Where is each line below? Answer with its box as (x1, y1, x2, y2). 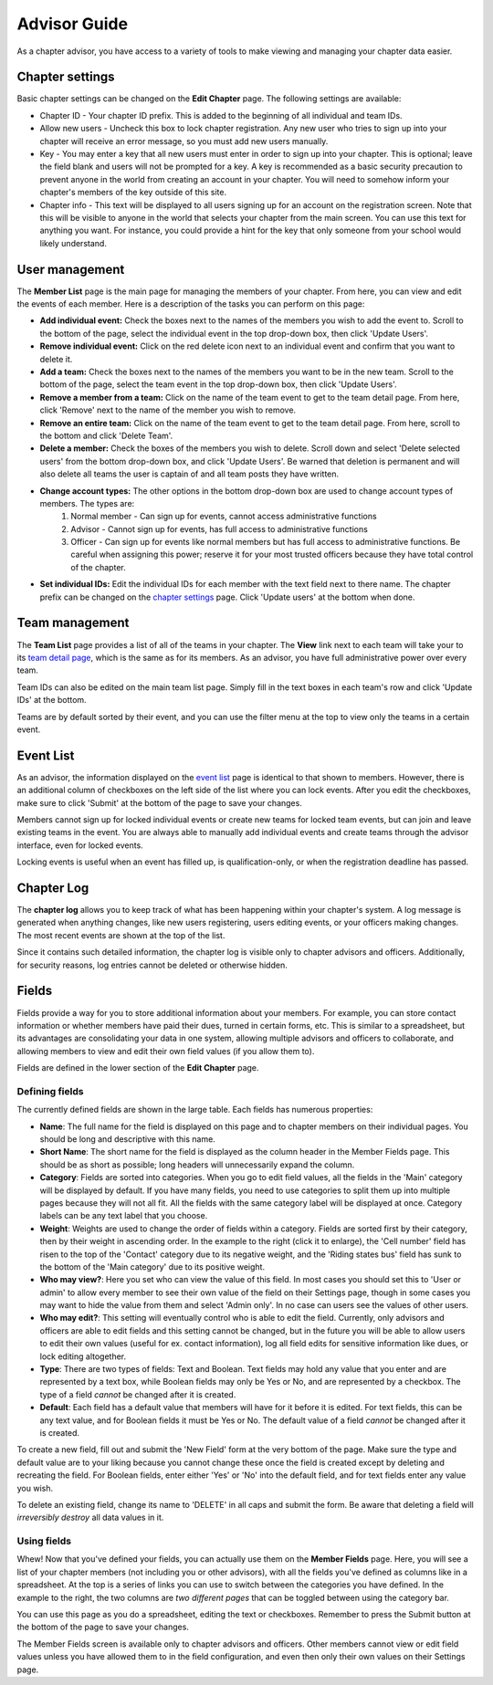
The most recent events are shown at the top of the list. (16, 929, 226, 940)
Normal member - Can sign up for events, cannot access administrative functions (70, 511, 378, 522)
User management (16, 261, 125, 277)
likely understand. (39, 237, 107, 248)
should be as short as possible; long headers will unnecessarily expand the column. (39, 1159, 355, 1170)
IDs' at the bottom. (16, 695, 87, 706)
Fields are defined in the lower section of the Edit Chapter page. (16, 1062, 259, 1073)
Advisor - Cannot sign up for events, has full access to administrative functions (70, 523, 369, 534)
